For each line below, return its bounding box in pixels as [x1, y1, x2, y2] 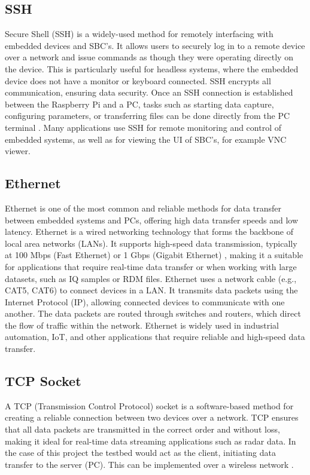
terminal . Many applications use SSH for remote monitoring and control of [5, 121, 282, 133]
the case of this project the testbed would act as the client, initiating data [5, 446, 276, 459]
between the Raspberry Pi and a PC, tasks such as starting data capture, [5, 97, 274, 110]
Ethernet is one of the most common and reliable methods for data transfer [5, 201, 281, 214]
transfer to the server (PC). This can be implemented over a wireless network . [5, 458, 294, 470]
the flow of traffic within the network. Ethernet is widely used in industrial [5, 318, 279, 331]
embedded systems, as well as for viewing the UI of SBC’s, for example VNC [5, 133, 287, 145]
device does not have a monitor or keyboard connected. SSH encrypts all [5, 74, 271, 87]
